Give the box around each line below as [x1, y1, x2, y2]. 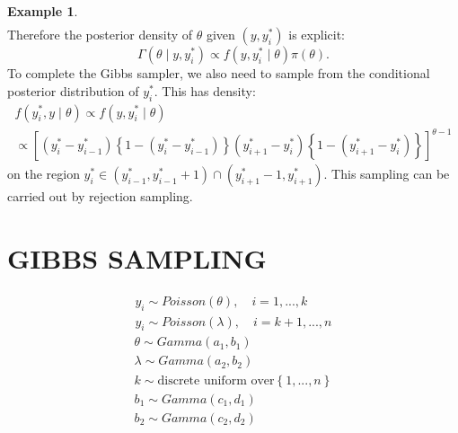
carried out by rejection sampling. [7, 187, 193, 206]
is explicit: [288, 25, 345, 44]
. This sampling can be [323, 164, 450, 183]
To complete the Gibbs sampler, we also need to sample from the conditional [7, 64, 430, 83]
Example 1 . [7, 2, 78, 20]
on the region [7, 164, 80, 183]
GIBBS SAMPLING [7, 239, 267, 276]
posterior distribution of [7, 81, 139, 100]
